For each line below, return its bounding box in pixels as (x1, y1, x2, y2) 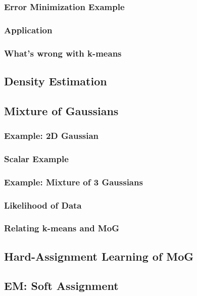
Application (4, 23, 53, 36)
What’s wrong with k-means (4, 46, 122, 59)
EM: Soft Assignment (4, 278, 119, 293)
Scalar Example (4, 152, 69, 165)
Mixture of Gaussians (4, 103, 119, 118)
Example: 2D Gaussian (4, 129, 99, 142)
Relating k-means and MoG (4, 222, 119, 234)
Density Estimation (4, 73, 107, 88)
